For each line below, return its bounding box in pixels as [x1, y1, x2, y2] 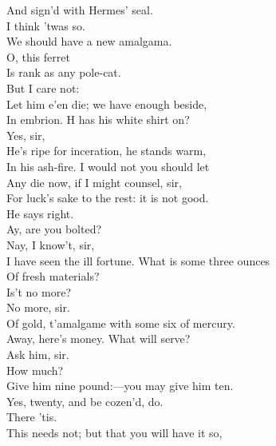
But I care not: [6, 79, 80, 96]
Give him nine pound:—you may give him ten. [6, 377, 234, 394]
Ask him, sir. [6, 346, 69, 363]
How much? [6, 361, 64, 378]
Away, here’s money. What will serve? [6, 330, 191, 347]
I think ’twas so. [6, 17, 85, 34]
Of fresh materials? [6, 268, 100, 285]
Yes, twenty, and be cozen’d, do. [6, 392, 164, 409]
